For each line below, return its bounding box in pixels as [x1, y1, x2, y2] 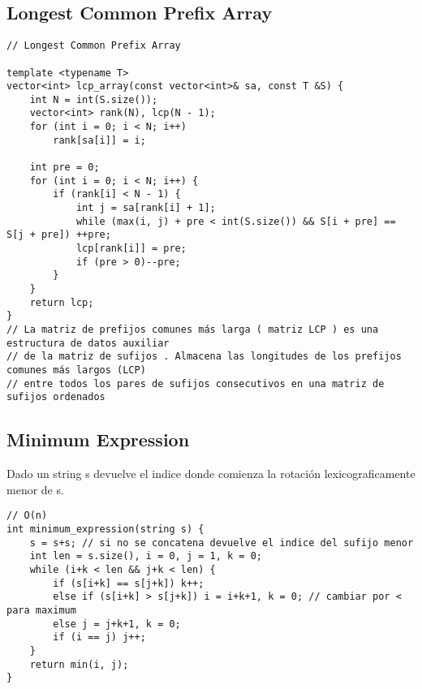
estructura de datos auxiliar [6, 337, 170, 349]
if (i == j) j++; [53, 631, 146, 644]
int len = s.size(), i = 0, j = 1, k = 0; [29, 550, 262, 562]
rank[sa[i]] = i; [53, 134, 146, 146]
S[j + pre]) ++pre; [6, 229, 111, 241]
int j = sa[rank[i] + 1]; [75, 202, 216, 214]
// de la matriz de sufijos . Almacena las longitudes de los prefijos [6, 351, 402, 363]
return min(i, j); [29, 658, 129, 670]
